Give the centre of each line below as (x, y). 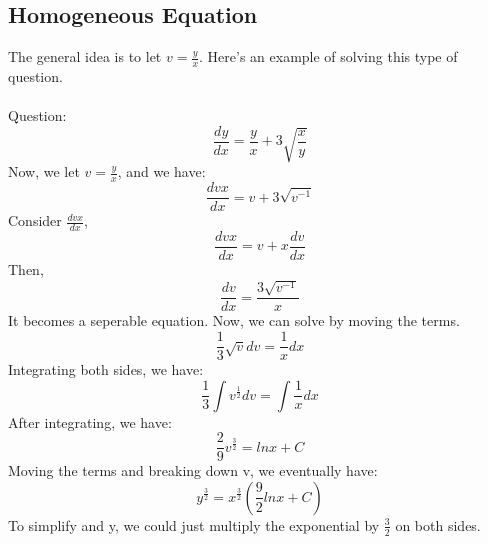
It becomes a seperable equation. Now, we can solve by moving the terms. (234, 320)
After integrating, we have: (90, 421)
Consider (35, 220)
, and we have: (161, 171)
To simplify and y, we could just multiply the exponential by (194, 524)
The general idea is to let (85, 56)
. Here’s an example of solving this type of (328, 56)
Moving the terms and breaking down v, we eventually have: (193, 470)
